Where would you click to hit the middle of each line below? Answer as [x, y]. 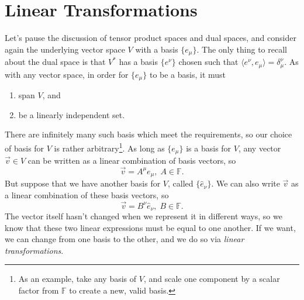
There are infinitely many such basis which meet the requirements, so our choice [148, 134]
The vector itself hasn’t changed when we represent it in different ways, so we [144, 216]
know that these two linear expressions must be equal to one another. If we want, [150, 227]
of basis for [25, 148]
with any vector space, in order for [67, 74]
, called [181, 183]
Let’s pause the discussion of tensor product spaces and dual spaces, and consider [151, 38]
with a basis [157, 49]
